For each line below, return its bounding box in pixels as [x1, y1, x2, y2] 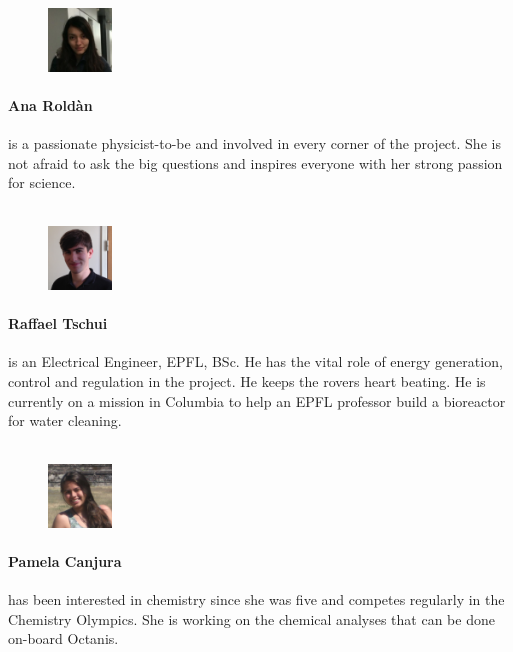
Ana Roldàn [8, 94, 93, 115]
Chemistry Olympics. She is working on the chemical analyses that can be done [8, 608, 495, 629]
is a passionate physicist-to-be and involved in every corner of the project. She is [8, 132, 501, 153]
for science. [8, 172, 76, 193]
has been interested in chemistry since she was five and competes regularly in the [8, 589, 505, 610]
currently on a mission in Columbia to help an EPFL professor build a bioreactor [8, 390, 506, 411]
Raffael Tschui [8, 313, 108, 334]
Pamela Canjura [8, 551, 122, 572]
